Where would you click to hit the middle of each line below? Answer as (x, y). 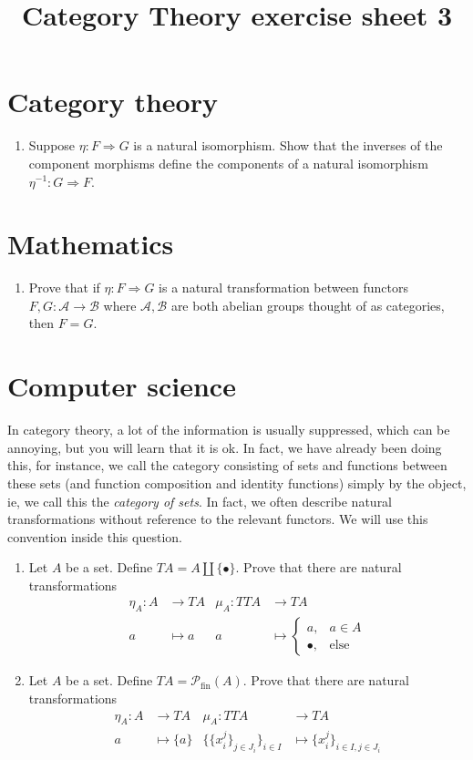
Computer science (122, 386)
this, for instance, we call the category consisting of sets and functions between (227, 465)
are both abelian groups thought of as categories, (308, 305)
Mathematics (91, 244)
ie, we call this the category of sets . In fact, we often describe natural (200, 501)
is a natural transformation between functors (283, 288)
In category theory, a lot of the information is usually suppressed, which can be (229, 430)
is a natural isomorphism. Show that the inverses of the (288, 145)
